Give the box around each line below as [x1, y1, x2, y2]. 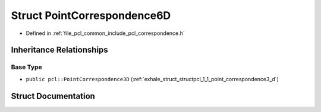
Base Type [11, 63, 42, 71]
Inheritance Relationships [11, 45, 108, 55]
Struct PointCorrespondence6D [11, 9, 171, 22]
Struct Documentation [11, 91, 95, 101]
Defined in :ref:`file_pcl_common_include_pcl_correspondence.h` [26, 30, 185, 37]
